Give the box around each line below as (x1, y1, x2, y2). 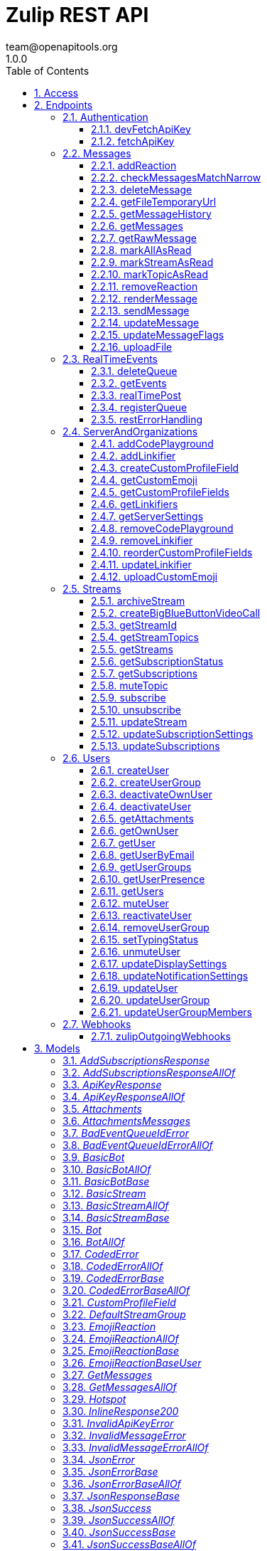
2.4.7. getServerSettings (91, 509, 204, 522)
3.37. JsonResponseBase (62, 1489, 180, 1502)
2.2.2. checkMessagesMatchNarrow (91, 171, 261, 184)
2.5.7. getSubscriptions (91, 667, 198, 679)
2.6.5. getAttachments (91, 812, 194, 825)
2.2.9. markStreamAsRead (91, 255, 214, 268)
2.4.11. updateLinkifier (91, 558, 192, 571)
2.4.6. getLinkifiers (91, 497, 178, 510)
